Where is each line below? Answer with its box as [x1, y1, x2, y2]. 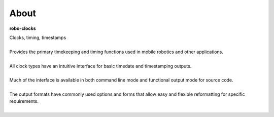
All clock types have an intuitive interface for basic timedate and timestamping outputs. [9, 63, 192, 69]
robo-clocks [9, 25, 36, 31]
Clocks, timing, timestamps [9, 34, 66, 41]
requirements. [9, 98, 39, 104]
